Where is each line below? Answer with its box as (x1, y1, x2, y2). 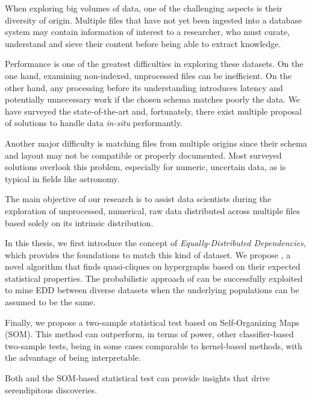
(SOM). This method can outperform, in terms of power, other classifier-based (5, 328, 294, 340)
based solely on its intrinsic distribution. (5, 216, 154, 229)
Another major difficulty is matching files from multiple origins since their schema (5, 136, 307, 149)
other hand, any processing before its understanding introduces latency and (5, 81, 283, 94)
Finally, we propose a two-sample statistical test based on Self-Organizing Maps (5, 316, 299, 328)
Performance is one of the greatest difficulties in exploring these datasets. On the (5, 57, 304, 70)
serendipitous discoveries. (5, 383, 98, 396)
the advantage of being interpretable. (5, 351, 142, 364)
